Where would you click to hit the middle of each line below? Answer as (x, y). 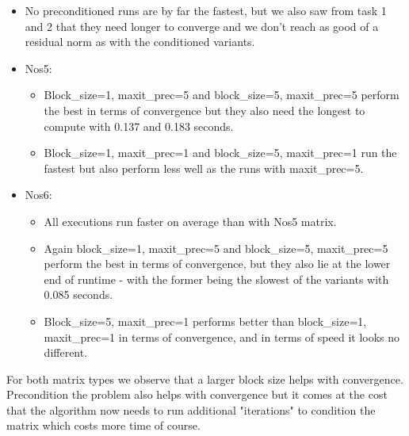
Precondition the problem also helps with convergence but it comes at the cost (197, 394)
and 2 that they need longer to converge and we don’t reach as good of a (202, 26)
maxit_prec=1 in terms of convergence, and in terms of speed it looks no (222, 337)
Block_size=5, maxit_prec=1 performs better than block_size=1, (205, 321)
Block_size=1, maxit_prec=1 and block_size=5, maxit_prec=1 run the (220, 153)
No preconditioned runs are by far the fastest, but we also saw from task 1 (206, 10)
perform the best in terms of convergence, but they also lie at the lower (217, 264)
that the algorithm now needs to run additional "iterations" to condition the (191, 409)
